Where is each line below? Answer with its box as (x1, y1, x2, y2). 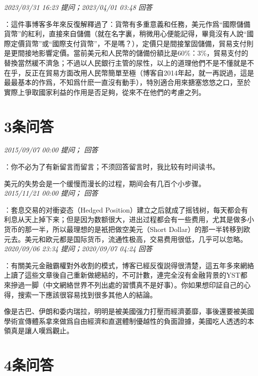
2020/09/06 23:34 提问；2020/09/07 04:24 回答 (4, 243, 152, 254)
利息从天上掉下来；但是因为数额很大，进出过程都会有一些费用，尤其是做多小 (4, 214, 254, 225)
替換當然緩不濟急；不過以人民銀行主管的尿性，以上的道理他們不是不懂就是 (4, 57, 247, 68)
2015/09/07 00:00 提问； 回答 (4, 145, 98, 155)
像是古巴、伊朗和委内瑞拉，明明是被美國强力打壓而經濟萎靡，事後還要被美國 (4, 306, 254, 316)
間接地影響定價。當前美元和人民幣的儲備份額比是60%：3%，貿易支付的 (17, 48, 249, 58)
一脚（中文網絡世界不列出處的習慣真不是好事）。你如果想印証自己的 (24, 280, 244, 290)
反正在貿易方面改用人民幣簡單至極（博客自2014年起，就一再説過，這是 (24, 67, 254, 77)
